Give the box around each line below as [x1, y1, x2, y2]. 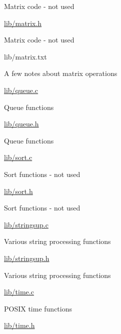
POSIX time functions [4, 303, 72, 313]
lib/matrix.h [4, 17, 42, 28]
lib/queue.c [4, 84, 38, 95]
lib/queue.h [4, 118, 39, 129]
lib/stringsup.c [4, 219, 48, 229]
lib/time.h [4, 320, 35, 330]
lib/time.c [4, 286, 34, 297]
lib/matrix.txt [4, 51, 47, 61]
